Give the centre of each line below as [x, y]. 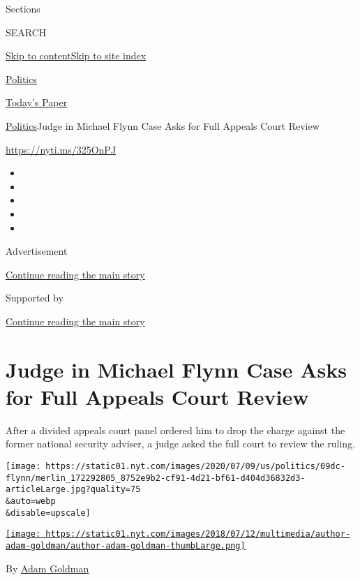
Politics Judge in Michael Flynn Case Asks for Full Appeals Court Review [163, 125]
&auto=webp [31, 501]
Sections [23, 8]
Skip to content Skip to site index [76, 55]
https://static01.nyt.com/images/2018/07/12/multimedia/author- [198, 534]
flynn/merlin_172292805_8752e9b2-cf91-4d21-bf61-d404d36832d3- [156, 478]
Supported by [35, 298]
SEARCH [26, 32]
